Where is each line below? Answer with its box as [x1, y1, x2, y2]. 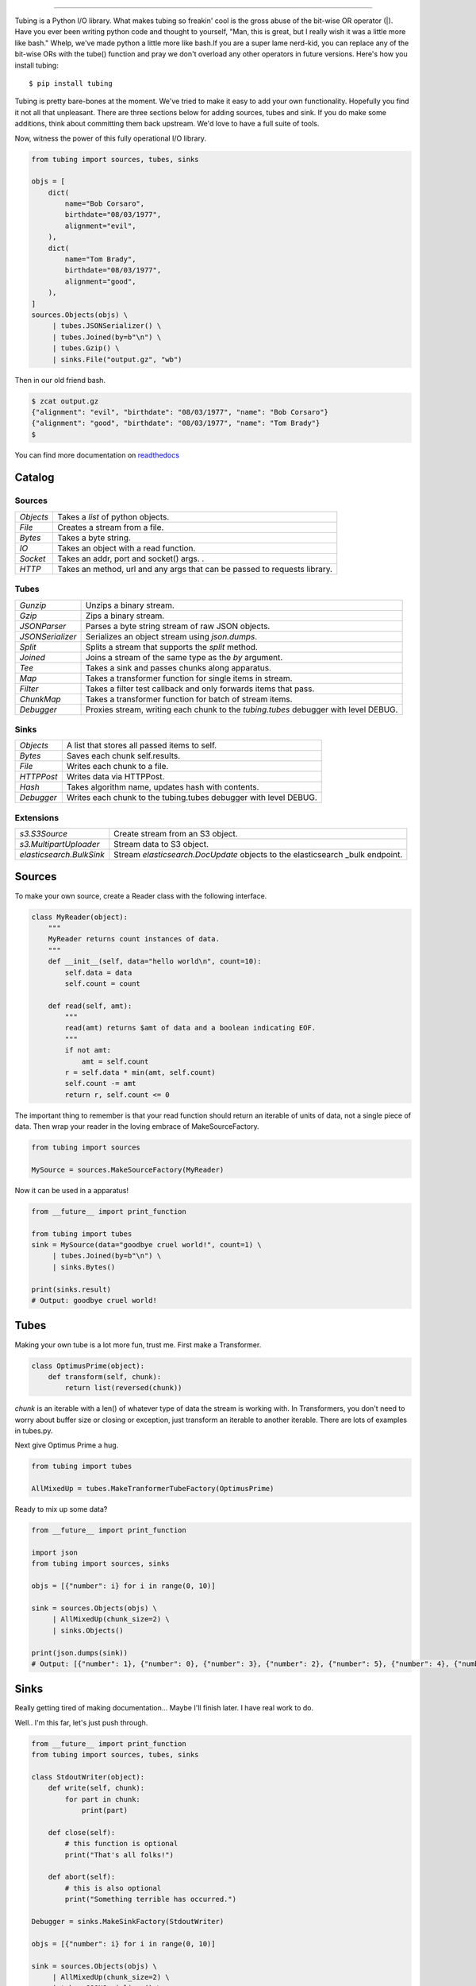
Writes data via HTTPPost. [66, 771, 165, 782]
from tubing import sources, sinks [31, 1559, 170, 1568]
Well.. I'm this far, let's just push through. [14, 1717, 148, 1727]
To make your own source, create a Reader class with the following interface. [14, 891, 267, 901]
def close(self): [48, 1828, 116, 1837]
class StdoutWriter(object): [31, 1772, 145, 1781]
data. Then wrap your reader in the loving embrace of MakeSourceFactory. [14, 1122, 259, 1131]
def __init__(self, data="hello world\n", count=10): [48, 957, 262, 966]
